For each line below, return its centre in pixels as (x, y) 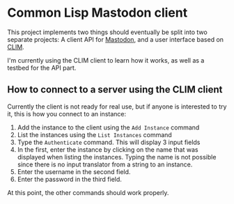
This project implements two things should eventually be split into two (107, 32)
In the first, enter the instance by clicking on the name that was (108, 149)
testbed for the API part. (42, 68)
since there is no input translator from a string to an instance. (105, 164)
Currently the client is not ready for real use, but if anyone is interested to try (117, 107)
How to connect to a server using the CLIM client (115, 89)
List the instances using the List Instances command (94, 134)
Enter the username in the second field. (74, 171)
